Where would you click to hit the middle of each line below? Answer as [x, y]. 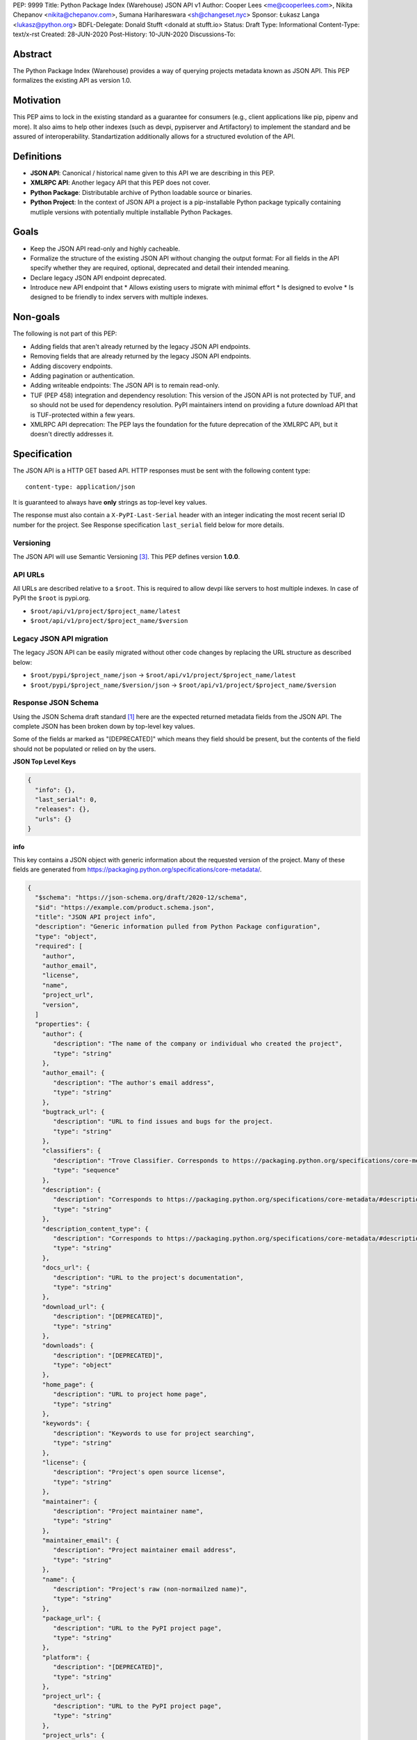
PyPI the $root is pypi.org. [51, 598]
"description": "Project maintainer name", [129, 1511]
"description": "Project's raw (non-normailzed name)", [150, 1589]
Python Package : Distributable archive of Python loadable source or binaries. [141, 192]
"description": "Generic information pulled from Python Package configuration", [178, 927]
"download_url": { [73, 1306]
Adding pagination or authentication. [82, 375]
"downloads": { [68, 1346]
